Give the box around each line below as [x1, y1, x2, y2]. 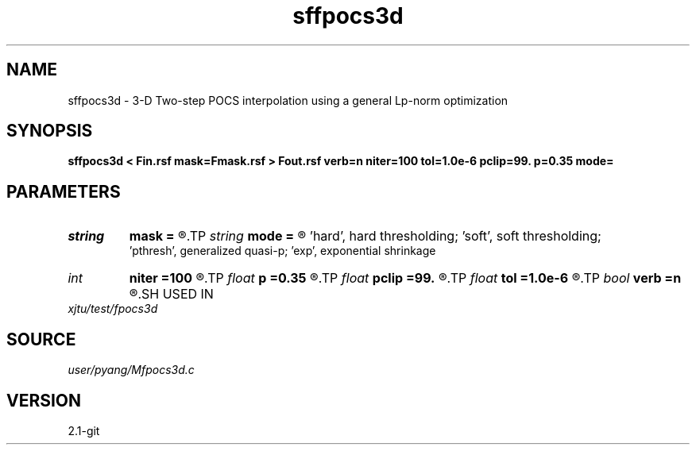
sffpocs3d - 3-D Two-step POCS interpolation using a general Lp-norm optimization [68, 93, 508, 107]
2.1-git [68, 423, 100, 438]
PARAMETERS [6, 181, 121, 202]
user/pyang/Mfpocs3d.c [68, 363, 195, 377]
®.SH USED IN [129, 286, 214, 303]
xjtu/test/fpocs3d [68, 302, 158, 316]
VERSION [6, 390, 82, 411]
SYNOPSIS [6, 121, 93, 141]
